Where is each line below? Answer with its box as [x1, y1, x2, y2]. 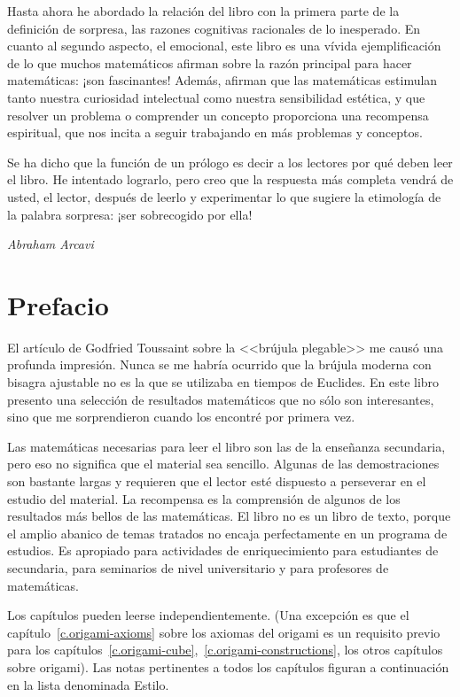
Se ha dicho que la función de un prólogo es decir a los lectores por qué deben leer [7, 152, 453, 171]
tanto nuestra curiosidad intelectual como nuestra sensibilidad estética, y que [7, 88, 425, 106]
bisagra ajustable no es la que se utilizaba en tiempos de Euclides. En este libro [7, 373, 440, 391]
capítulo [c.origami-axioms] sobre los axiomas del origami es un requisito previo [7, 623, 441, 641]
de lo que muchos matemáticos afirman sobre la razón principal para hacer [7, 53, 412, 72]
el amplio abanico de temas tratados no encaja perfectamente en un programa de [7, 523, 448, 542]
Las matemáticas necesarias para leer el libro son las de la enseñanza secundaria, [7, 437, 446, 455]
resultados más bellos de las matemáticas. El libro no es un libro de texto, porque [7, 507, 451, 525]
